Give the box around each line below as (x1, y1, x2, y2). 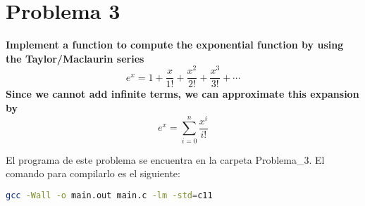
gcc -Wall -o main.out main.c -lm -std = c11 (6, 190, 213, 200)
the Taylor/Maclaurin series (6, 51, 144, 65)
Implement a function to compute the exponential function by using (6, 37, 344, 52)
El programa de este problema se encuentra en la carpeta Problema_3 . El (6, 152, 325, 167)
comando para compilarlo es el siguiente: (6, 166, 180, 181)
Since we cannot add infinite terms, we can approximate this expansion (6, 86, 359, 101)
